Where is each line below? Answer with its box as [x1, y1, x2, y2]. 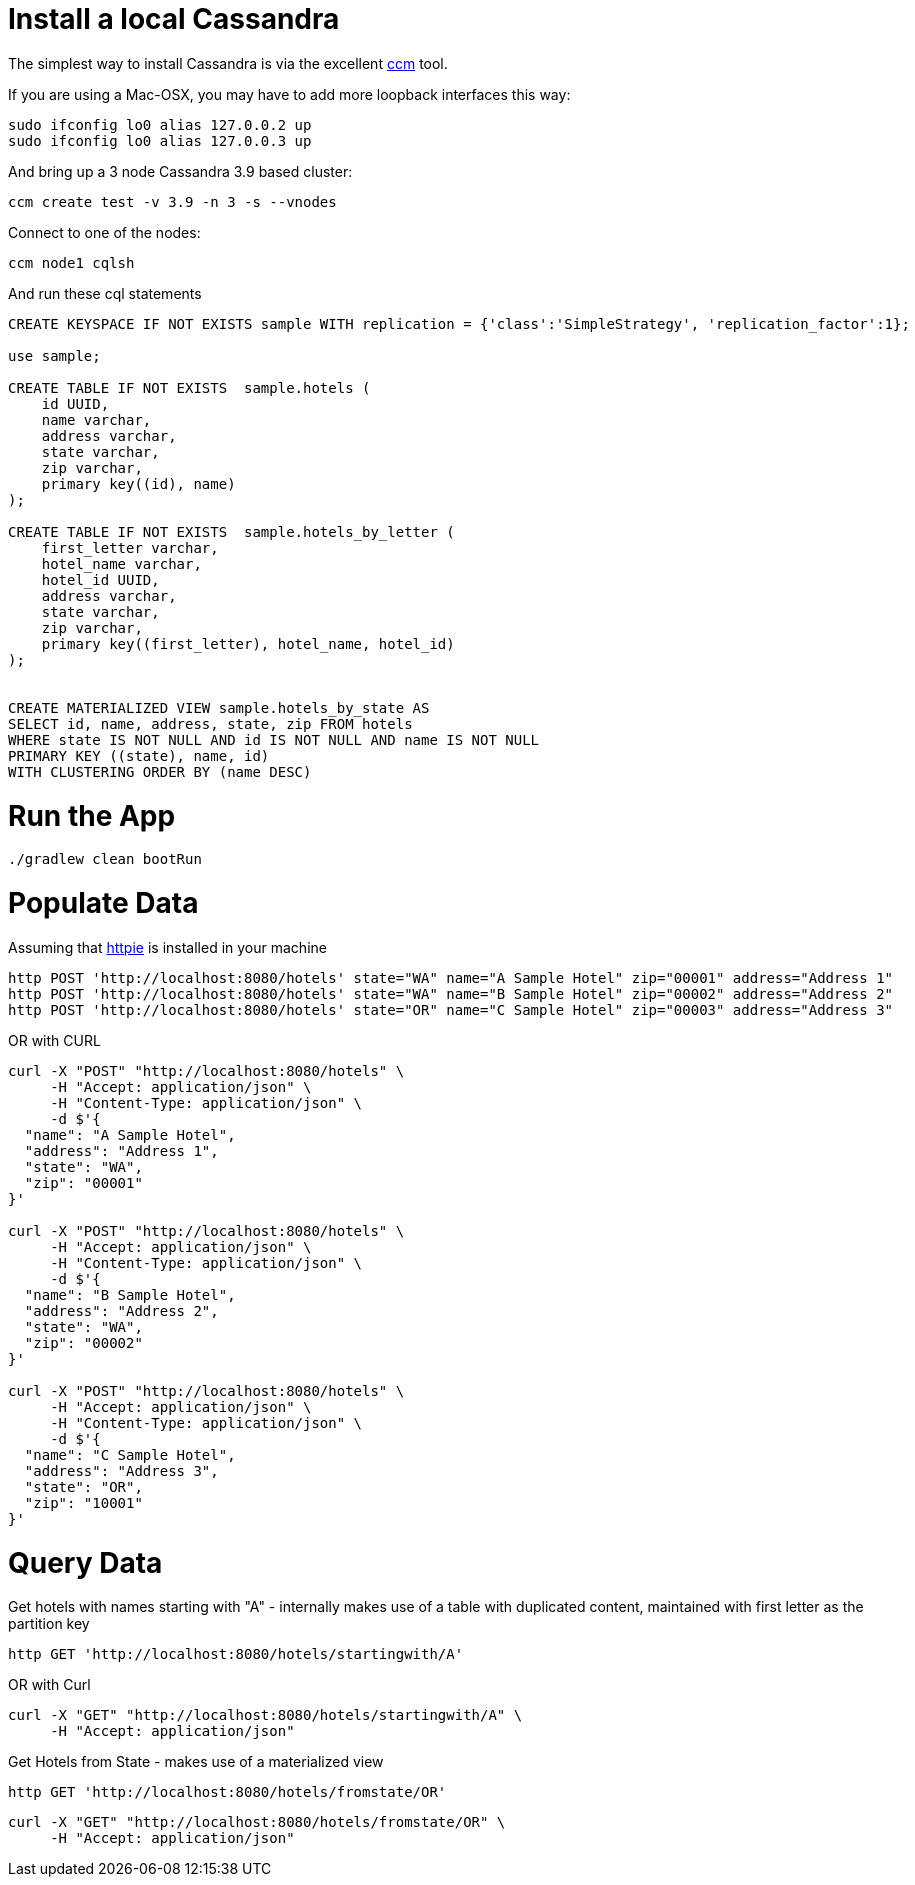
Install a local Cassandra [8, 2, 340, 36]
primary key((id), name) [41, 475, 236, 492]
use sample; [8, 347, 101, 364]
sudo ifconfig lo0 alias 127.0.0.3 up [8, 132, 312, 149]
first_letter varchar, [41, 539, 219, 556]
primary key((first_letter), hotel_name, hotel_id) [41, 635, 455, 652]
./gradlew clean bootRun [8, 851, 202, 868]
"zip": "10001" [24, 1494, 143, 1511]
